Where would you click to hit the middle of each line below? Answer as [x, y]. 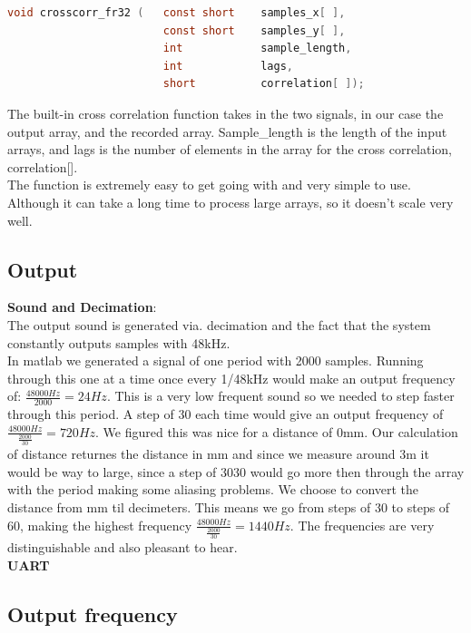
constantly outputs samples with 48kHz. [119, 342]
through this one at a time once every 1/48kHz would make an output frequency [231, 378]
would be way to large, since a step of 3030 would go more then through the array [236, 471]
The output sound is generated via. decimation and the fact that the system [219, 324]
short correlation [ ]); [264, 84]
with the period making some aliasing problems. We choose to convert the [213, 489]
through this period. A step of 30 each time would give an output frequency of [226, 414]
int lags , [228, 66]
